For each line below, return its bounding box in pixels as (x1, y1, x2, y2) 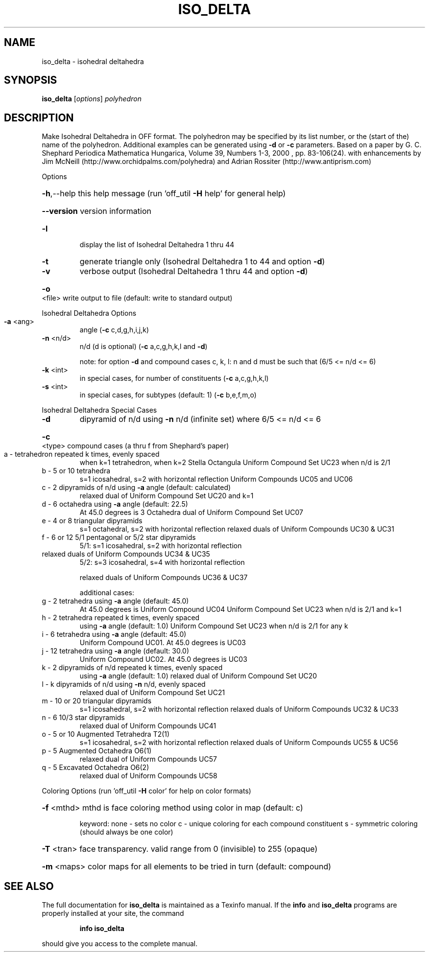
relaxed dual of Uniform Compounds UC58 (79, 771, 217, 780)
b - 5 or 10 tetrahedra (42, 466, 111, 475)
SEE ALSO (4, 880, 54, 892)
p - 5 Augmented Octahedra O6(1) (42, 746, 152, 755)
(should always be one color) (79, 828, 173, 837)
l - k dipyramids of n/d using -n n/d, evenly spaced (42, 680, 206, 689)
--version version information (42, 206, 151, 216)
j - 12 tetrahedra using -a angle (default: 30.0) (42, 647, 190, 655)
